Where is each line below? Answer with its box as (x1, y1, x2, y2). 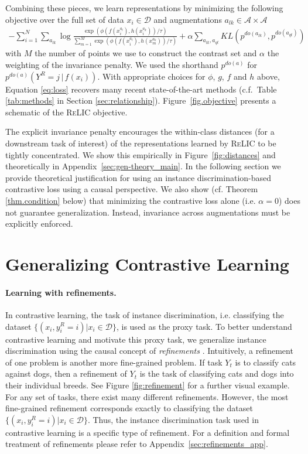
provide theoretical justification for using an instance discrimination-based (5, 171, 272, 183)
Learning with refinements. (5, 286, 117, 298)
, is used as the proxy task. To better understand (116, 320, 292, 332)
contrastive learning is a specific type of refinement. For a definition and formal (5, 426, 290, 438)
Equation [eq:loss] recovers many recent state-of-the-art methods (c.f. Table (5, 83, 277, 95)
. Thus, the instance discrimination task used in (87, 413, 259, 425)
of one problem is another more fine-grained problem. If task (5, 356, 223, 368)
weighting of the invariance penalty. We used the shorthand (5, 59, 218, 71)
